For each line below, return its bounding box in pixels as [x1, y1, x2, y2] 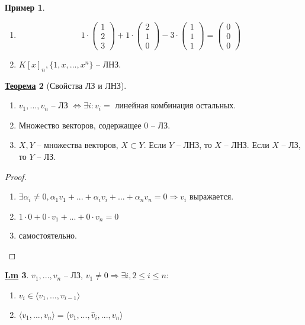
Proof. [5, 170, 27, 182]
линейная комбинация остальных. [115, 99, 236, 111]
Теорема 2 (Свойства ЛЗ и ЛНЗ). [5, 79, 127, 91]
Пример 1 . [5, 1, 45, 13]
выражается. [189, 190, 234, 202]
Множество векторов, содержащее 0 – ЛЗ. [18, 118, 171, 131]
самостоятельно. [18, 229, 78, 242]
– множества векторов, [37, 139, 118, 151]
